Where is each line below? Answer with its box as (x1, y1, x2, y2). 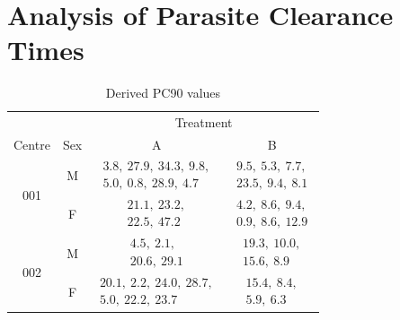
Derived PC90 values (105, 83, 221, 102)
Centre (13, 135, 50, 153)
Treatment (174, 113, 233, 132)
